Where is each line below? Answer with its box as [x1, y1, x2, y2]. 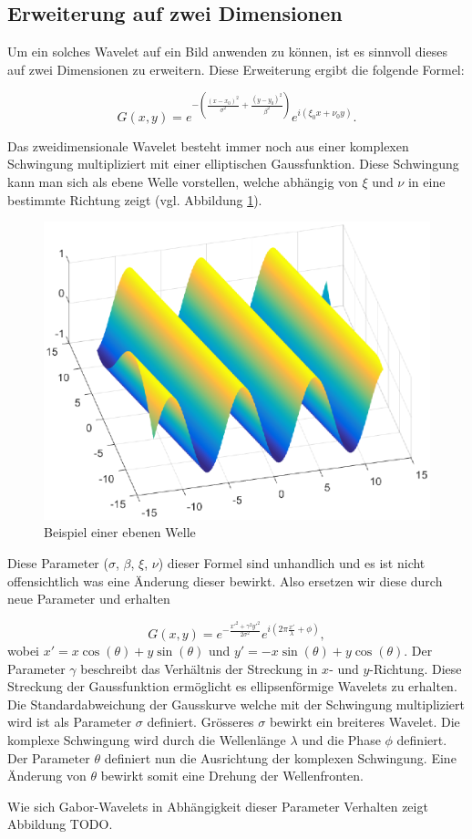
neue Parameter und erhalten [7, 589, 170, 608]
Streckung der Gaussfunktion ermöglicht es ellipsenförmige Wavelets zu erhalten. [7, 677, 457, 696]
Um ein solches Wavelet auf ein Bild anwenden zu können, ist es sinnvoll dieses [7, 42, 447, 61]
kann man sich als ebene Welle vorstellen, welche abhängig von [7, 172, 358, 192]
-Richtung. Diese [369, 658, 462, 678]
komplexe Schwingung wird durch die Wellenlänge [7, 730, 286, 749]
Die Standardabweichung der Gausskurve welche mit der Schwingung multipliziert [7, 694, 465, 713]
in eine [407, 172, 446, 192]
